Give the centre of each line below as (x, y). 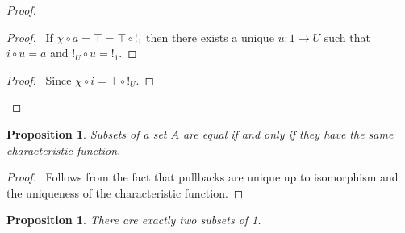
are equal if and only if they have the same (288, 133)
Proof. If (30, 37)
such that (347, 37)
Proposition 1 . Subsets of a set (87, 133)
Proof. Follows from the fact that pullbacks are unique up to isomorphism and (202, 177)
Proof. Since (39, 79)
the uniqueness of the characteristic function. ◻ (125, 192)
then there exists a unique (210, 37)
